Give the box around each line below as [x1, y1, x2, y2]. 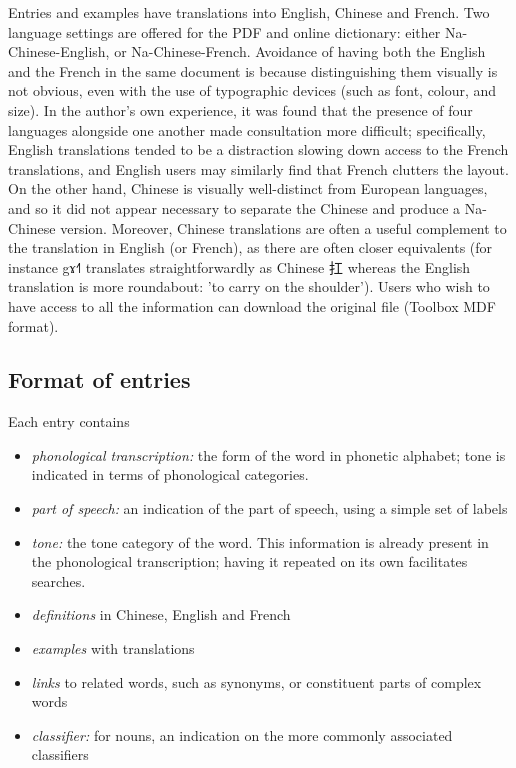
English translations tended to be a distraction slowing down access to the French [8, 139, 509, 160]
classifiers [31, 744, 89, 765]
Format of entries [8, 364, 191, 395]
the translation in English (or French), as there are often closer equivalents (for [8, 237, 493, 258]
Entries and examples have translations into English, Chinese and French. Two [8, 2, 490, 22]
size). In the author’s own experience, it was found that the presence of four [8, 99, 473, 120]
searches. [31, 570, 86, 591]
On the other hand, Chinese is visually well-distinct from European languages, [8, 178, 488, 199]
